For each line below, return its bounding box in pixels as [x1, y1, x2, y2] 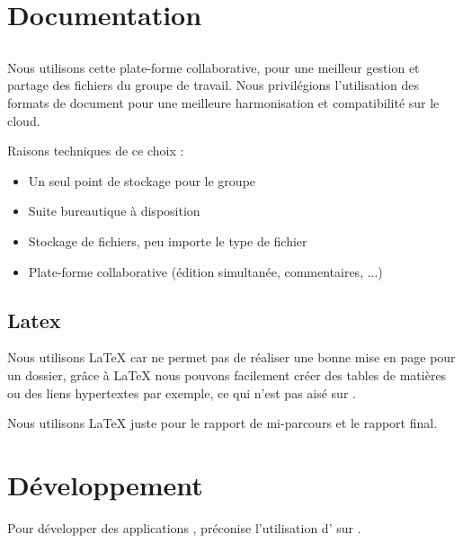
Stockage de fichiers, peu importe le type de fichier [28, 231, 307, 250]
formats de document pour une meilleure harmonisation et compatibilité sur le [7, 93, 440, 111]
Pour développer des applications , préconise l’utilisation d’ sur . [7, 518, 361, 537]
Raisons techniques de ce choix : [7, 141, 184, 160]
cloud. [7, 111, 40, 129]
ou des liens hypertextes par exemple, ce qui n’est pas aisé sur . [7, 383, 356, 402]
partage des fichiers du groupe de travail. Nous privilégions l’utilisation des [7, 76, 420, 94]
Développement [7, 466, 203, 503]
